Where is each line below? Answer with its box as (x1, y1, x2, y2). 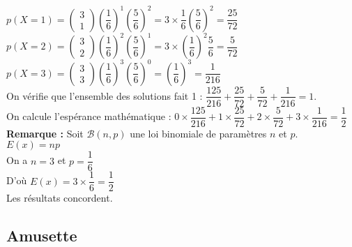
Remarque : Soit (6, 126, 84, 140)
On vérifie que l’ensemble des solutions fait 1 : (6, 88, 203, 103)
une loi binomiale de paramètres (130, 126, 267, 140)
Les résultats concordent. (6, 190, 113, 205)
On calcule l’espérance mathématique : (6, 109, 171, 123)
